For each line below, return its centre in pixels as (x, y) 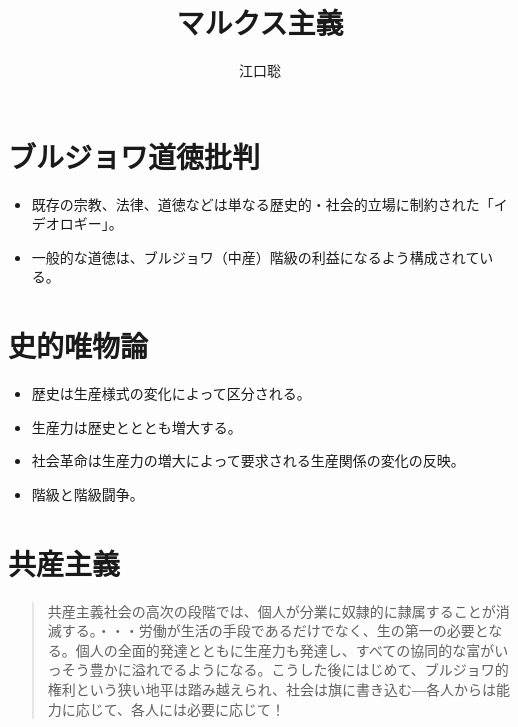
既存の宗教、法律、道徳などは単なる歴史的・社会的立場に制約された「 (262, 203)
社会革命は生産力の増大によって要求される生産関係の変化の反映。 (248, 460)
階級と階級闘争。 (87, 493)
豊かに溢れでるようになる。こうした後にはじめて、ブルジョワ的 (299, 669)
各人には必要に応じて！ (208, 708)
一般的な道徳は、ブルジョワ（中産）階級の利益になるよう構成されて (255, 256)
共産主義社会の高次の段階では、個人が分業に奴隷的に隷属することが (271, 610)
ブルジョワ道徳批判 (134, 155)
